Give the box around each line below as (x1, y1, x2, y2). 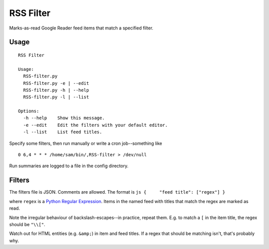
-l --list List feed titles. (23, 129, 102, 135)
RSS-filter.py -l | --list (23, 94, 89, 100)
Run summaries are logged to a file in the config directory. (9, 163, 129, 169)
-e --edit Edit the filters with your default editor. (23, 122, 168, 128)
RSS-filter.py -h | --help (23, 87, 89, 93)
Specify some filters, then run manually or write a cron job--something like (9, 140, 162, 146)
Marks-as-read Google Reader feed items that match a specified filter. (9, 25, 154, 31)
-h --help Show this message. (23, 115, 105, 121)
